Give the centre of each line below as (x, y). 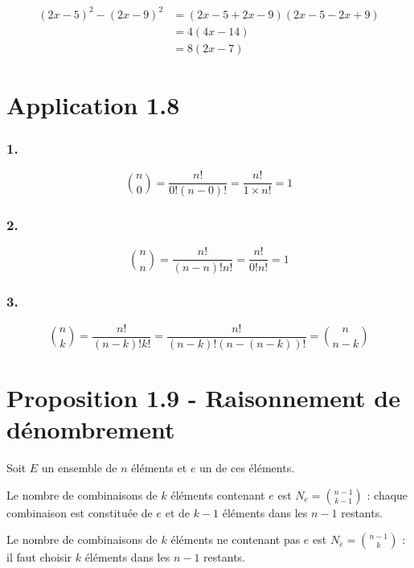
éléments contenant (218, 494)
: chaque (387, 494)
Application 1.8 (93, 104)
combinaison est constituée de (80, 512)
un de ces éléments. (247, 468)
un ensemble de (79, 468)
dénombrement (91, 429)
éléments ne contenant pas (236, 539)
